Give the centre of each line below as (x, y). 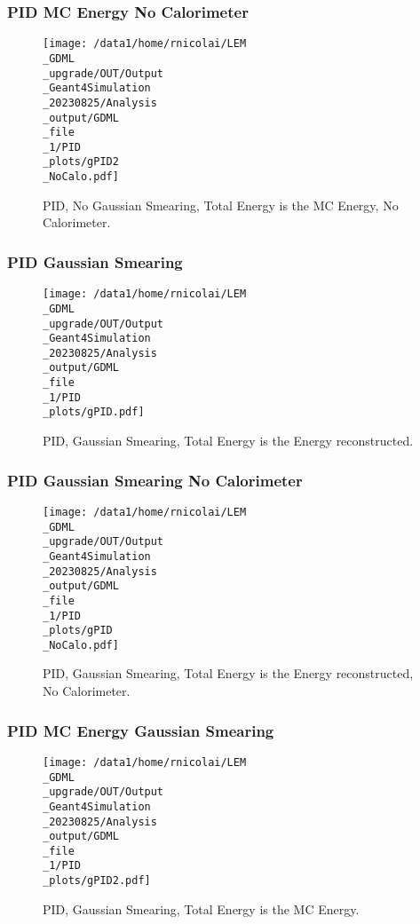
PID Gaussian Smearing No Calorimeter (155, 480)
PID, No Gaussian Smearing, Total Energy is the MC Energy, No (221, 205)
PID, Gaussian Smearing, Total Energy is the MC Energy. (201, 908)
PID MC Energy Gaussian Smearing (141, 730)
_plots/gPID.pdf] (94, 412)
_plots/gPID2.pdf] (97, 881)
